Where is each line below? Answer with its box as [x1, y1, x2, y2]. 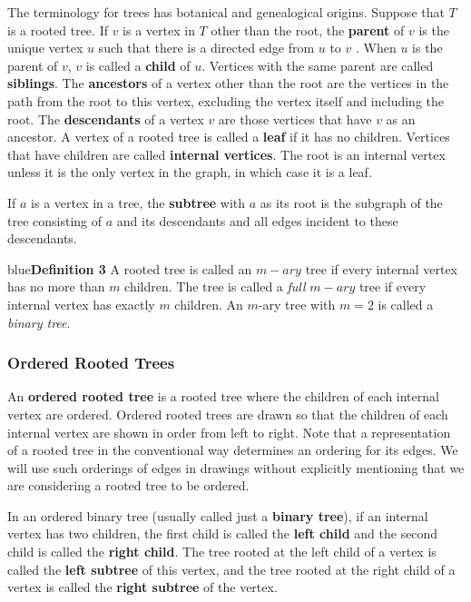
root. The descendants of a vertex [7, 109, 204, 128]
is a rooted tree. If [7, 20, 108, 39]
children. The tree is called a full [124, 277, 306, 296]
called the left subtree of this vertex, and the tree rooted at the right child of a [7, 559, 456, 578]
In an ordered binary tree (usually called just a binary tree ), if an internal [7, 506, 428, 525]
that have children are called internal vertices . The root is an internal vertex [7, 144, 446, 163]
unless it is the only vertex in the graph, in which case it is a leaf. [7, 163, 372, 182]
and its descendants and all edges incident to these [116, 211, 398, 230]
